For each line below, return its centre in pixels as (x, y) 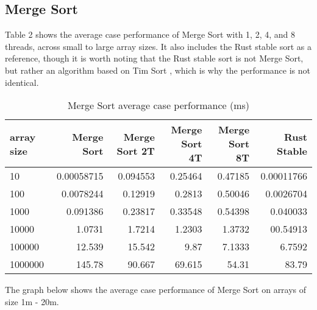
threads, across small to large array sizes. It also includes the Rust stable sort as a (158, 46)
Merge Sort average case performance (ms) (158, 105)
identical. (22, 82)
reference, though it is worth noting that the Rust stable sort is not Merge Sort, (154, 58)
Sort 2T (136, 150)
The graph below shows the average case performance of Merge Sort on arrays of (156, 290)
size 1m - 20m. (32, 301)
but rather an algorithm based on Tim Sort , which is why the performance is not (158, 70)
